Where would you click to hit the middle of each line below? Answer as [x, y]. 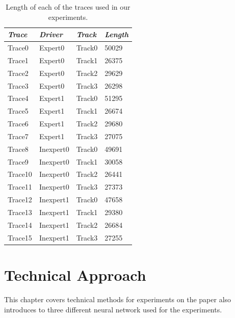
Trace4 [18, 98]
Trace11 [20, 187]
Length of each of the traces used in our [68, 7]
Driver [51, 34]
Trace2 [18, 73]
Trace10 [20, 174]
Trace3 [18, 85]
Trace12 [20, 200]
